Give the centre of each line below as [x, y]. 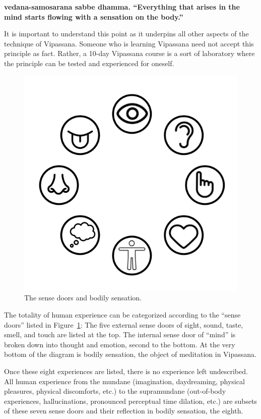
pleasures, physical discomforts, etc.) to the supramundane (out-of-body [115, 391]
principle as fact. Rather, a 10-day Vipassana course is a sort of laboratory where [129, 53]
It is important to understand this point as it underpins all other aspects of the [126, 34]
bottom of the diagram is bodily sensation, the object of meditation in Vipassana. [130, 354]
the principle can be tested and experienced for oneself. [89, 63]
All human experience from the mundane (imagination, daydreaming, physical [124, 381]
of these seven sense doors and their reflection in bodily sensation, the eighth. [124, 411]
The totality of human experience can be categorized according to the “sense [122, 315]
